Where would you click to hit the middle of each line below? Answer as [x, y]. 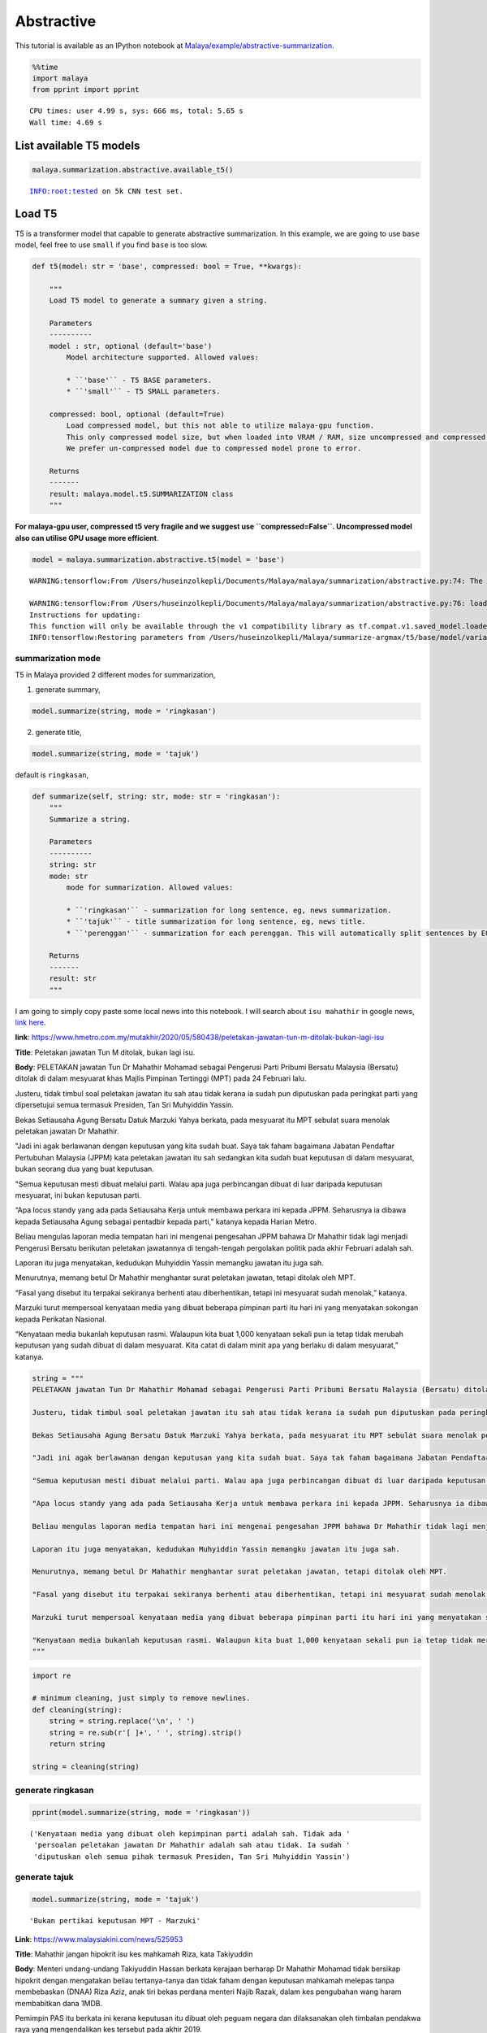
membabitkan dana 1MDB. [59, 2003]
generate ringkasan [54, 1791]
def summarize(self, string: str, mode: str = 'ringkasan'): [156, 796]
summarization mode [58, 659]
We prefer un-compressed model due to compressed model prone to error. [214, 448]
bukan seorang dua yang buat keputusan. [84, 1169]
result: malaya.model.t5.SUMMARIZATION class [141, 494]
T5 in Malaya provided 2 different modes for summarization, [115, 674]
